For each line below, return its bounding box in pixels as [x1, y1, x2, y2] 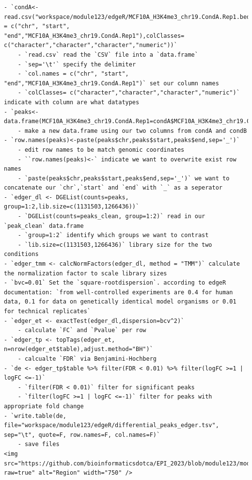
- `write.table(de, [4, 412, 66, 419]
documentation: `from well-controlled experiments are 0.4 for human [4, 288, 233, 296]
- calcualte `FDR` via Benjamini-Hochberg [17, 355, 157, 362]
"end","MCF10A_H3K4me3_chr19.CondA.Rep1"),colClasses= [4, 32, 185, 39]
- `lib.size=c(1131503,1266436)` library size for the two [17, 241, 212, 248]
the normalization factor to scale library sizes [4, 270, 167, 277]
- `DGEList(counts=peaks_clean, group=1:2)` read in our [17, 213, 205, 220]
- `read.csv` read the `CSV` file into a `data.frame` [17, 51, 198, 58]
